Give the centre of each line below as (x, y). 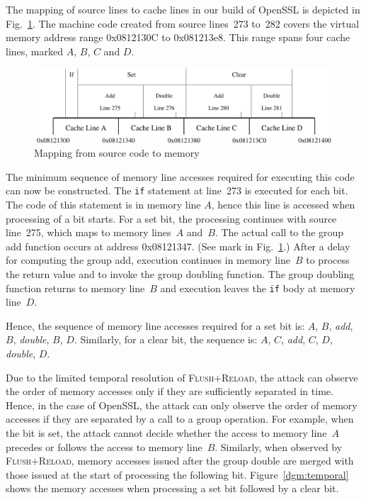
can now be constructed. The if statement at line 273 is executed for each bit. (177, 190)
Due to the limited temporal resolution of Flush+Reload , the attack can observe (182, 377)
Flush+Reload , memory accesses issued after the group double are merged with (180, 461)
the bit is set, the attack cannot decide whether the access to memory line (166, 432)
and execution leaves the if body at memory (258, 288)
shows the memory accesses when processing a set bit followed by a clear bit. (172, 488)
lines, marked (35, 51)
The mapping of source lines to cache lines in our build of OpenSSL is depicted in (183, 9)
